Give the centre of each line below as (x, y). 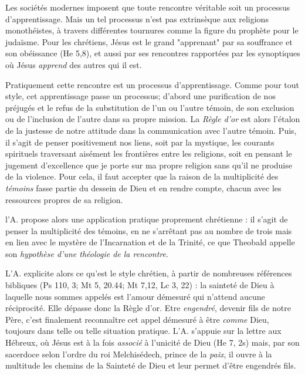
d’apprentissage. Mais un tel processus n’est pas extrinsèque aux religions (137, 18)
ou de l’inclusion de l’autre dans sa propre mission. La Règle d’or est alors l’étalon (153, 119)
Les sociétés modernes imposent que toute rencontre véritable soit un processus (148, 7)
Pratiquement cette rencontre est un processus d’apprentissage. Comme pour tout (152, 84)
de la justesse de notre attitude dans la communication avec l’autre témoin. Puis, (151, 130)
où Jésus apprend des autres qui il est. (74, 64)
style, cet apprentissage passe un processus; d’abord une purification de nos (140, 96)
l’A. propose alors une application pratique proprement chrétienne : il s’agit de (147, 219)
